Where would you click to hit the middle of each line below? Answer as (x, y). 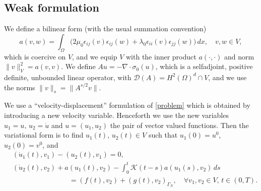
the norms (20, 87)
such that (163, 135)
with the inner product (161, 56)
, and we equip (95, 56)
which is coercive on (35, 56)
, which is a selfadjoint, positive (204, 66)
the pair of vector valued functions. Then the (179, 125)
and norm (239, 56)
